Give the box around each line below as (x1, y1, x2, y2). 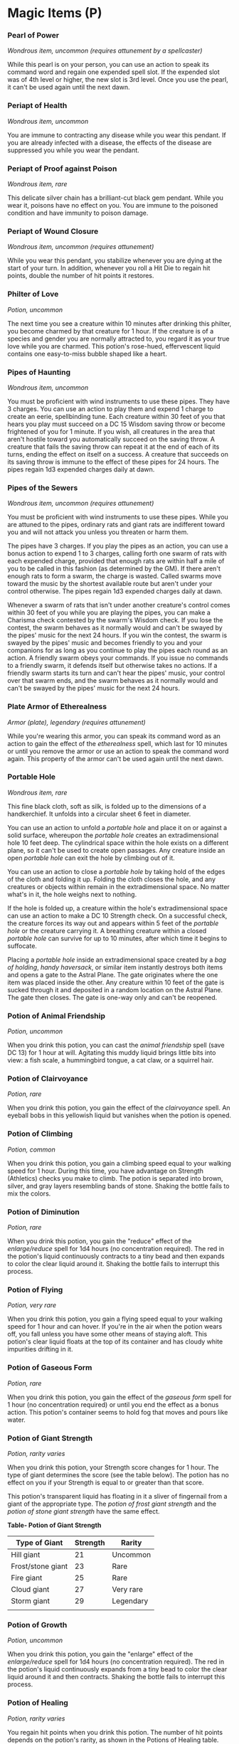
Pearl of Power (7, 31, 59, 41)
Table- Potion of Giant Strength (7, 1521, 102, 1529)
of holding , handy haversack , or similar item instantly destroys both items (7, 962, 223, 972)
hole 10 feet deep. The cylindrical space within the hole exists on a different (7, 838, 229, 847)
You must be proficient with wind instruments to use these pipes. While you (7, 513, 229, 521)
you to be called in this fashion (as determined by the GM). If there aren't (7, 564, 221, 573)
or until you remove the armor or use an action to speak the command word (7, 747, 229, 755)
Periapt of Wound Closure (7, 226, 99, 236)
